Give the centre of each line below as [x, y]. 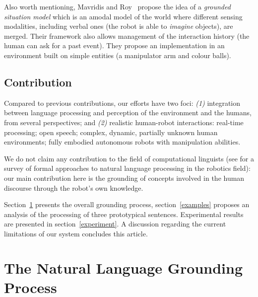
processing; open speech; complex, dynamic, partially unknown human [111, 132]
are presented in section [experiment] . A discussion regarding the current [115, 224]
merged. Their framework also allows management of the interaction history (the [127, 36]
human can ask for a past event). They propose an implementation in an [114, 45]
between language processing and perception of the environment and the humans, [128, 112]
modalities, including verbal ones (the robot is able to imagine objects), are [119, 26]
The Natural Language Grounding [124, 267]
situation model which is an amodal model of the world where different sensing [123, 16]
